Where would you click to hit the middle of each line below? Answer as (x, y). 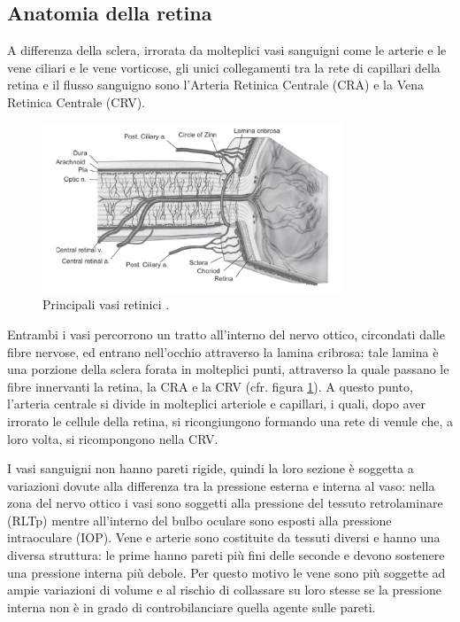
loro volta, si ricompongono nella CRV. (113, 438)
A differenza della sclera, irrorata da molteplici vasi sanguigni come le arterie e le (227, 50)
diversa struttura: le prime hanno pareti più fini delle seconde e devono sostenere (226, 555)
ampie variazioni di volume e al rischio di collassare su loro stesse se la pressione (224, 590)
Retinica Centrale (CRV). (76, 101)
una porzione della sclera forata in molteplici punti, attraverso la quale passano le (228, 369)
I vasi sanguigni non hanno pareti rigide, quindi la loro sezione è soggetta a (211, 468)
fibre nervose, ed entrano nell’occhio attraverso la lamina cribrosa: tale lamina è (223, 351)
